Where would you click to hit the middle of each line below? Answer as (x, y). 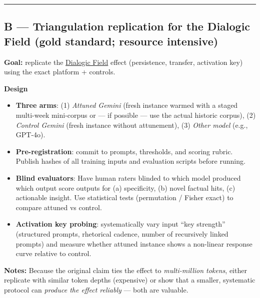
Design (16, 88)
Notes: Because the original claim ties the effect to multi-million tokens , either (125, 270)
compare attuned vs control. (59, 207)
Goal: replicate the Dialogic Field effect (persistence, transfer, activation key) (123, 62)
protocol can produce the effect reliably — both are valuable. (96, 289)
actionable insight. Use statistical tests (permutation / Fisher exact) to (124, 197)
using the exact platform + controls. (60, 72)
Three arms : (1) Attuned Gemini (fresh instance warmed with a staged (127, 105)
